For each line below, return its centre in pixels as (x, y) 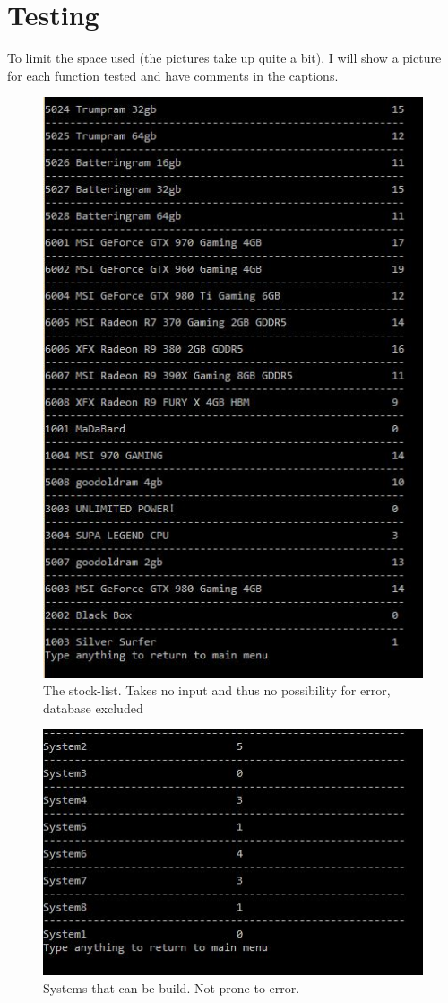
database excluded (93, 707)
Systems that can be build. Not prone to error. (172, 987)
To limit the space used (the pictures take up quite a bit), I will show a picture (224, 58)
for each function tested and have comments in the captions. (173, 75)
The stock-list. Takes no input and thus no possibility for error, (217, 690)
